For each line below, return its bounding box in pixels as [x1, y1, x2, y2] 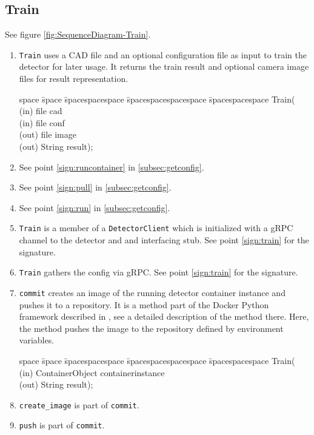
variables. [19, 334, 55, 346]
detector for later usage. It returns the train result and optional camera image [19, 60, 309, 73]
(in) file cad [19, 104, 62, 117]
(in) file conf [19, 116, 65, 129]
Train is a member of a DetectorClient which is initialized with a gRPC [19, 221, 293, 234]
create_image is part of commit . [19, 398, 139, 411]
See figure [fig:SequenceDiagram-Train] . [5, 28, 151, 41]
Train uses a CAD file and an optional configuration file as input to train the [19, 48, 307, 61]
